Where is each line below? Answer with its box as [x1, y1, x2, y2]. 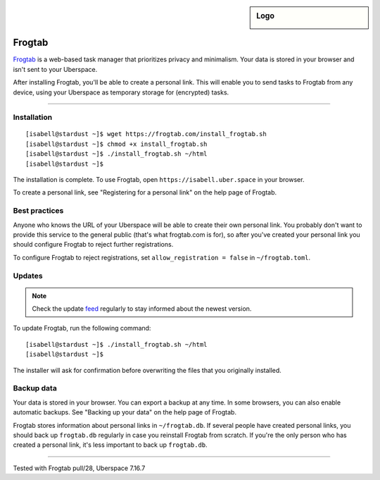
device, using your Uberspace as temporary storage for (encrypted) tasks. [13, 88, 229, 97]
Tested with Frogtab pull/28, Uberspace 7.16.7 [13, 464, 146, 472]
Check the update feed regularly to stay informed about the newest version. [32, 304, 252, 313]
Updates [13, 271, 43, 281]
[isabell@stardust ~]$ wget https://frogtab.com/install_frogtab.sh [25, 130, 267, 138]
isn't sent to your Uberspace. [13, 65, 98, 73]
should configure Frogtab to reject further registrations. [13, 240, 174, 249]
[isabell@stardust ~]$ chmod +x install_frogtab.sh [25, 140, 208, 148]
